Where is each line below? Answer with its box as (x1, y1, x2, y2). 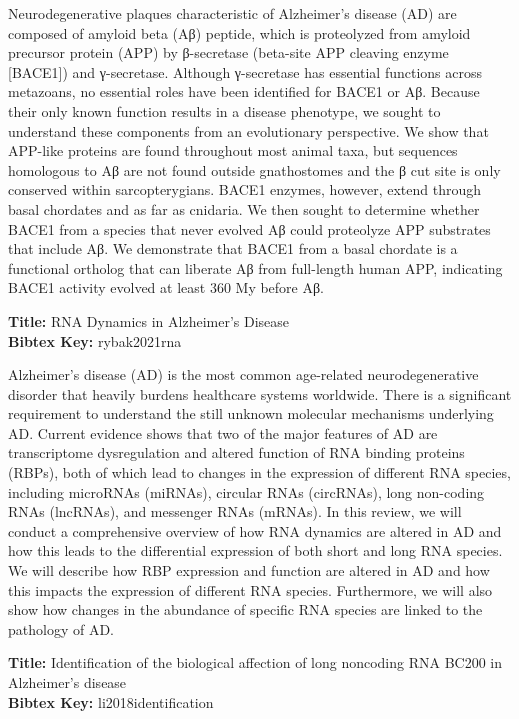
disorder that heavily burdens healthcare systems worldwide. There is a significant (8, 383, 512, 404)
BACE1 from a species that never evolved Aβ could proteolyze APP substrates (8, 218, 491, 239)
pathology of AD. (8, 618, 114, 639)
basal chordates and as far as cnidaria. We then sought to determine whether (8, 198, 480, 219)
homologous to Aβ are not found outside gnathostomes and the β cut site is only (8, 159, 501, 180)
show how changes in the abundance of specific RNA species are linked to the (8, 599, 483, 620)
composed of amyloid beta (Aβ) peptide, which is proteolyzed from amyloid (8, 22, 471, 43)
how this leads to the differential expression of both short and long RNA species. (8, 540, 503, 561)
